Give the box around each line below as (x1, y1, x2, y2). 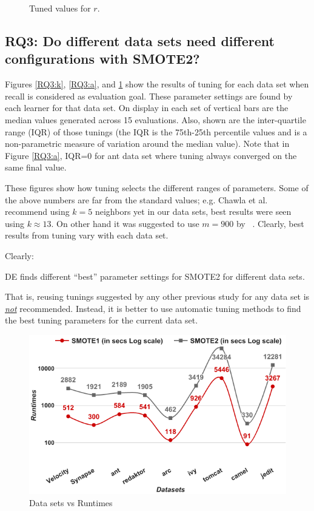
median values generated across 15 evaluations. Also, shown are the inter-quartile (5, 113, 306, 126)
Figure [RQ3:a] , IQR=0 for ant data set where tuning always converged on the (5, 149, 297, 161)
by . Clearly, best (236, 217, 304, 229)
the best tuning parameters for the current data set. (5, 314, 198, 327)
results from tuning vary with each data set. (5, 229, 169, 242)
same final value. (5, 161, 67, 174)
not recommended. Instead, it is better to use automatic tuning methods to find (5, 302, 301, 314)
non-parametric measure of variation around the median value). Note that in (5, 137, 290, 150)
